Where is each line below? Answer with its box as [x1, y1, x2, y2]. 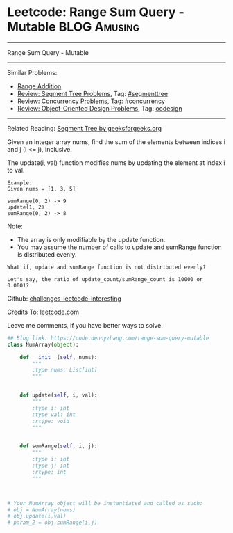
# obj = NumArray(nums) [7, 506, 76, 514]
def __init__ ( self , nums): [19, 353, 98, 360]
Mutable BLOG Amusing [7, 19, 140, 35]
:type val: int [32, 411, 76, 418]
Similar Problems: [7, 68, 58, 77]
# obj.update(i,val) [7, 513, 67, 520]
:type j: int [32, 462, 70, 470]
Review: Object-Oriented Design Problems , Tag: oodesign [17, 104, 182, 112]
